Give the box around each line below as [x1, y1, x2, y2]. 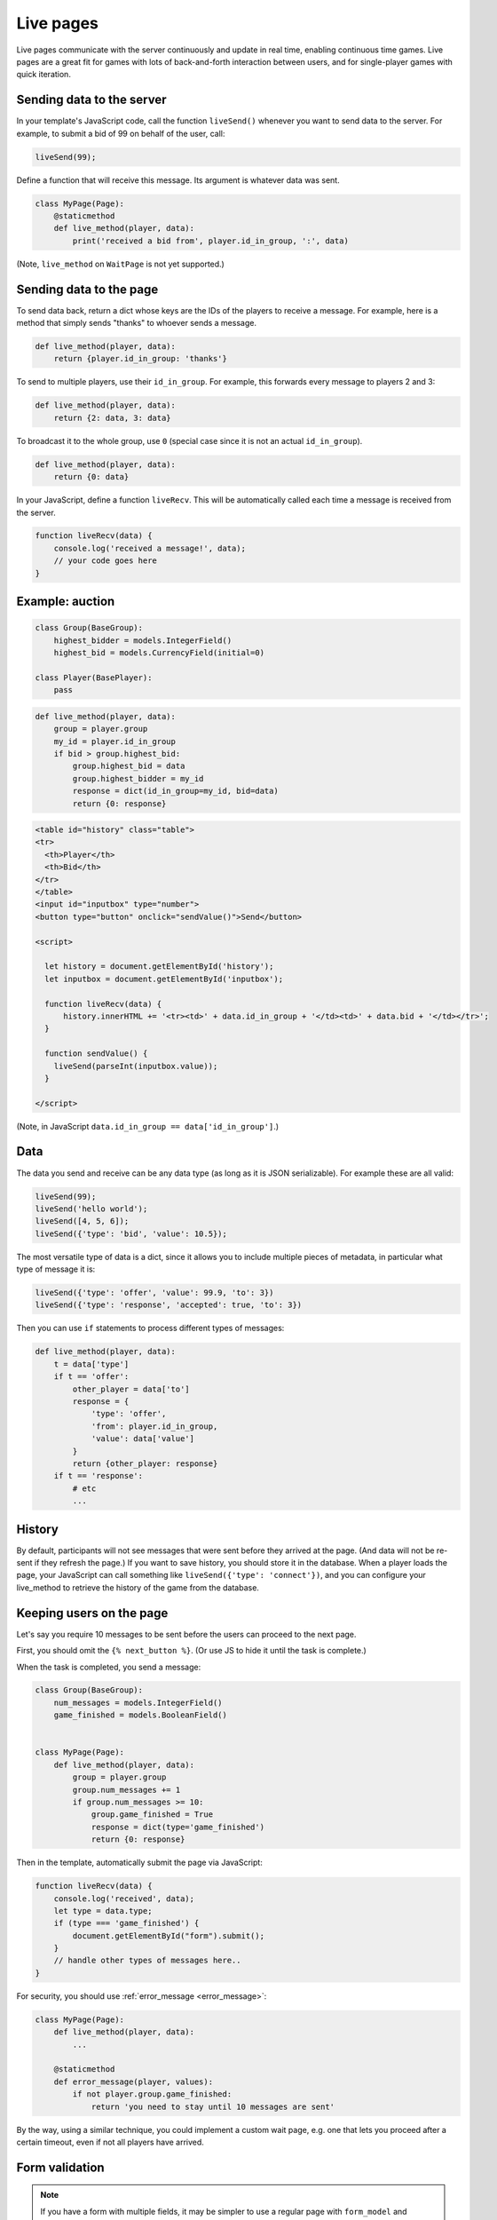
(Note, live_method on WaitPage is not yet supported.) [16, 258, 225, 269]
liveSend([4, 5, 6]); [35, 1217, 130, 1226]
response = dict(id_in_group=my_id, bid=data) [72, 786, 279, 797]
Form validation [16, 2160, 106, 2175]
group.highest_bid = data [72, 761, 185, 772]
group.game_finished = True [91, 1810, 213, 1820]
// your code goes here [53, 556, 157, 566]
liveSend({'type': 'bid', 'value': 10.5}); [35, 1228, 228, 1239]
